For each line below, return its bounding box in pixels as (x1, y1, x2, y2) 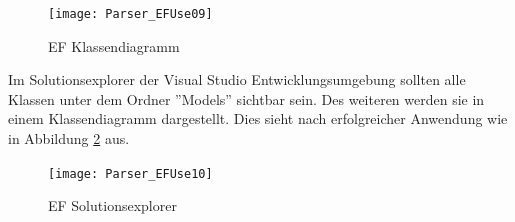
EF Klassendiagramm (48, 35, 180, 56)
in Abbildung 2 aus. (8, 128, 130, 149)
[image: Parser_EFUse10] (48, 166, 213, 181)
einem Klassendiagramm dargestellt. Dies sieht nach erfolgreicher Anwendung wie (8, 108, 508, 129)
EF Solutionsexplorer (48, 195, 177, 216)
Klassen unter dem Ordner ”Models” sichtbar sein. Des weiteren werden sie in (8, 88, 485, 109)
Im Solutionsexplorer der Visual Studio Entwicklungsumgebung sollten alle (8, 69, 466, 90)
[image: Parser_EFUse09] (48, 7, 213, 21)
